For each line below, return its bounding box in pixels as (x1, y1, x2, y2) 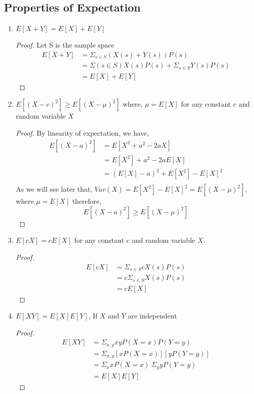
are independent (127, 310, 177, 321)
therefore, (72, 196, 101, 206)
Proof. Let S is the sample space (15, 40, 114, 50)
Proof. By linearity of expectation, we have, (15, 127, 149, 138)
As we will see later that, (15, 184, 92, 194)
